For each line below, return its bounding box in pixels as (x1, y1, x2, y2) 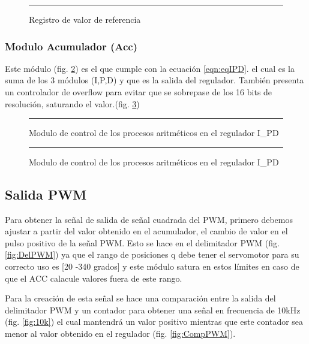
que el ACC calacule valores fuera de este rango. (5, 271, 182, 284)
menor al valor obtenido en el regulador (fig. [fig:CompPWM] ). (5, 327, 236, 339)
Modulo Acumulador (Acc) (5, 38, 137, 53)
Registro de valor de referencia (29, 13, 141, 25)
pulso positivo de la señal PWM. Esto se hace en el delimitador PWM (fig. (5, 236, 280, 249)
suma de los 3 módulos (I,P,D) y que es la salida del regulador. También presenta (5, 74, 304, 86)
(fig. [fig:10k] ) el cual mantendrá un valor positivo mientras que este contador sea (5, 315, 304, 328)
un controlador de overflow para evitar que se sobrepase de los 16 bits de (5, 86, 272, 98)
